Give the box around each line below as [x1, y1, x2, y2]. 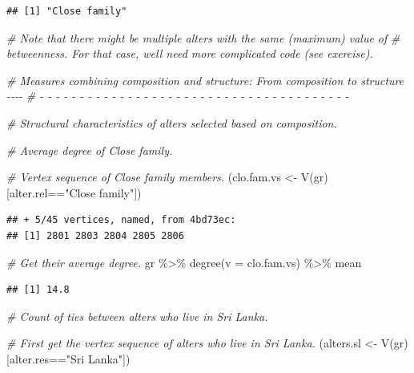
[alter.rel [6, 184, 48, 201]
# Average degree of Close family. [6, 141, 173, 158]
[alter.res [6, 350, 50, 367]
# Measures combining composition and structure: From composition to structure [6, 71, 404, 88]
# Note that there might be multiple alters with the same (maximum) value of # [6, 29, 400, 46]
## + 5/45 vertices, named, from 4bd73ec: [6, 214, 236, 226]
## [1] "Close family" [6, 6, 127, 17]
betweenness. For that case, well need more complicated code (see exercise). [6, 45, 373, 62]
